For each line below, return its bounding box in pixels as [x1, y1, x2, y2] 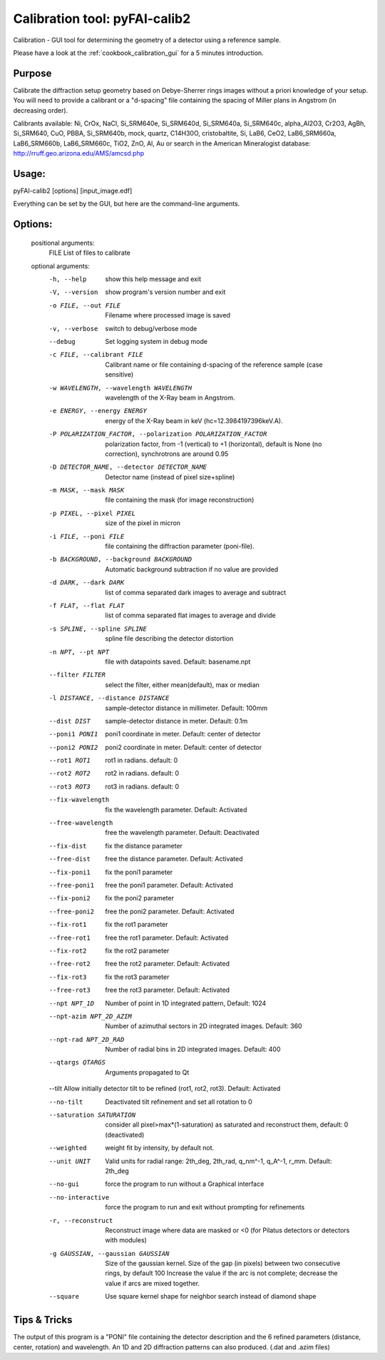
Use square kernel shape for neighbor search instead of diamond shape [105, 1292, 317, 1301]
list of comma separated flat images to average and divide [105, 611, 276, 620]
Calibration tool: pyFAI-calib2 [13, 11, 191, 26]
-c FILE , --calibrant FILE [48, 350, 143, 359]
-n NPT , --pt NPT [48, 648, 110, 656]
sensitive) [105, 370, 134, 379]
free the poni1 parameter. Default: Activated [105, 881, 233, 889]
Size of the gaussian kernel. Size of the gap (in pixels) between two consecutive [105, 1259, 341, 1268]
